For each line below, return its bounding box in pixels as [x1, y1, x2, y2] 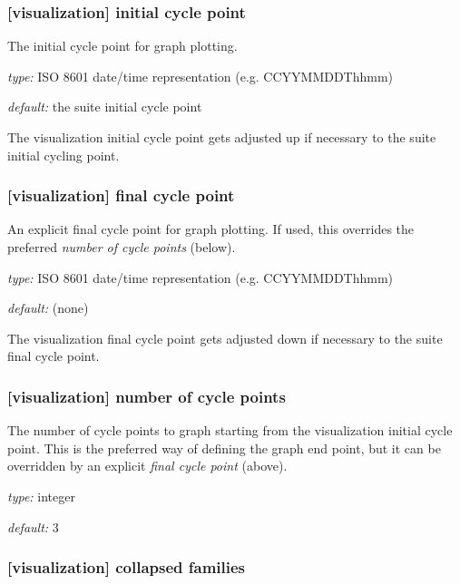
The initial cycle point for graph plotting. [7, 36, 238, 55]
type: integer [7, 486, 75, 505]
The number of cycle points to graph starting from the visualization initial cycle [7, 421, 453, 440]
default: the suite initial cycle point [7, 97, 202, 116]
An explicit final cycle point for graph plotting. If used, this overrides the [7, 219, 415, 238]
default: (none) [7, 298, 89, 317]
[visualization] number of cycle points [7, 384, 286, 407]
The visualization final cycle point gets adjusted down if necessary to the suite [7, 328, 443, 347]
